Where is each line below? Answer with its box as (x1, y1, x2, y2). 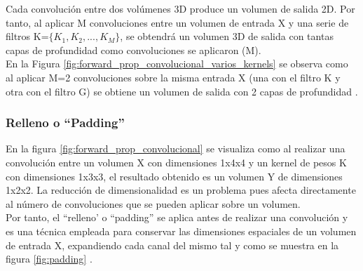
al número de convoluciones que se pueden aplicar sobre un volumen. (6, 196, 301, 211)
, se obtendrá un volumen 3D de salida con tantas (120, 29, 334, 44)
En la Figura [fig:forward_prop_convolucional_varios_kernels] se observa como (6, 56, 348, 71)
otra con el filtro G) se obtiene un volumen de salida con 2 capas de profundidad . (6, 84, 358, 98)
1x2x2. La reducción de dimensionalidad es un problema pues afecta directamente (6, 183, 356, 197)
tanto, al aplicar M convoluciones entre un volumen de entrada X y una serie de (6, 15, 349, 29)
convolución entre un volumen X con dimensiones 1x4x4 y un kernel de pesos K (6, 154, 347, 169)
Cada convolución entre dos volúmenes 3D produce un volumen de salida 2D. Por (6, 1, 355, 15)
